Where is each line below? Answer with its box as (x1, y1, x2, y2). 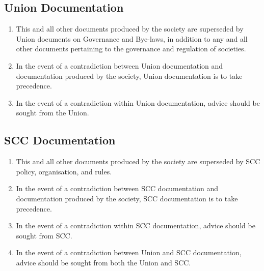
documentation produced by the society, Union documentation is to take (16, 70, 243, 81)
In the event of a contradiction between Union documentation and (16, 60, 223, 71)
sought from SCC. (16, 230, 72, 240)
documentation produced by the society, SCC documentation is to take (16, 193, 238, 203)
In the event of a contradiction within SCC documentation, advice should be (16, 220, 255, 231)
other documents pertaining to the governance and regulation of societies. (16, 43, 246, 54)
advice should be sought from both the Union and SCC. (16, 257, 191, 267)
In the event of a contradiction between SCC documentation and (16, 183, 219, 194)
